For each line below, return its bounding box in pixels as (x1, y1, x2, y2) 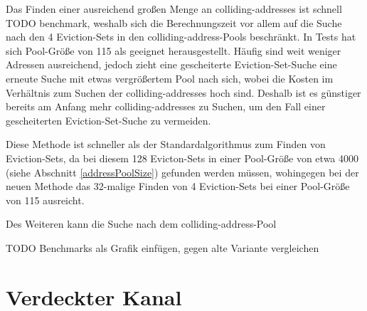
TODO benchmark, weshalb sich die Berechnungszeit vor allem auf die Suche (6, 15, 342, 30)
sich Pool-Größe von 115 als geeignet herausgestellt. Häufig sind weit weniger (6, 43, 341, 58)
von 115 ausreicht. (6, 192, 85, 207)
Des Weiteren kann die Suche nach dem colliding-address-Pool (6, 216, 277, 231)
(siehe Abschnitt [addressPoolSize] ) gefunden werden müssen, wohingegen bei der (6, 164, 359, 179)
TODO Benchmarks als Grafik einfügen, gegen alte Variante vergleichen (6, 240, 319, 255)
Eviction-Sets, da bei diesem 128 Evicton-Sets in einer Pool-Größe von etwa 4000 (6, 150, 359, 165)
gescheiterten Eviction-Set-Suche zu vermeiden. (6, 112, 211, 127)
